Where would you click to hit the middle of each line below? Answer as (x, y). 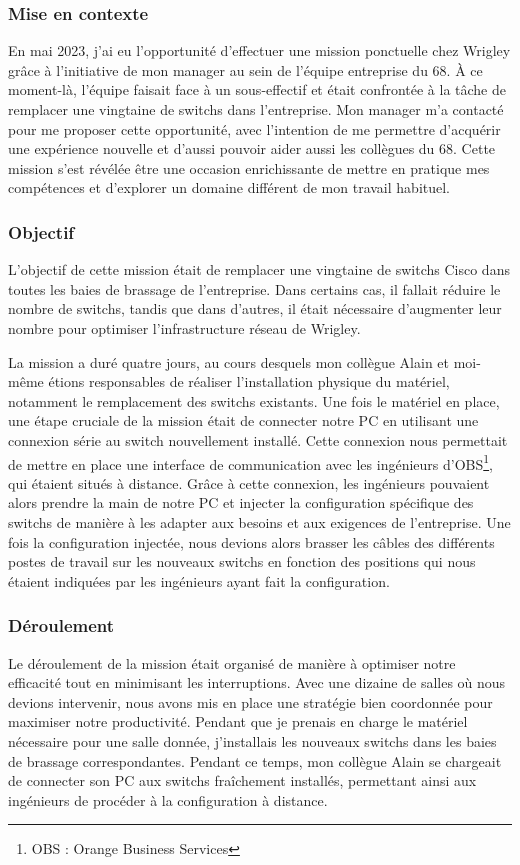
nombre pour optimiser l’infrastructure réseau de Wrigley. (184, 327)
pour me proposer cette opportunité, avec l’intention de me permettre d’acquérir (254, 128)
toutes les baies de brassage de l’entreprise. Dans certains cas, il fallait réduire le (254, 288)
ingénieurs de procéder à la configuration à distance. (168, 799)
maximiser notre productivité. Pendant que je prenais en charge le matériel (238, 721)
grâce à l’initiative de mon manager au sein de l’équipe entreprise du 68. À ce (245, 69)
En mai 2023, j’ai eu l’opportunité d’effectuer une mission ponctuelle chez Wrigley (259, 50)
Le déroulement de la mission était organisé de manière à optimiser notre (232, 662)
